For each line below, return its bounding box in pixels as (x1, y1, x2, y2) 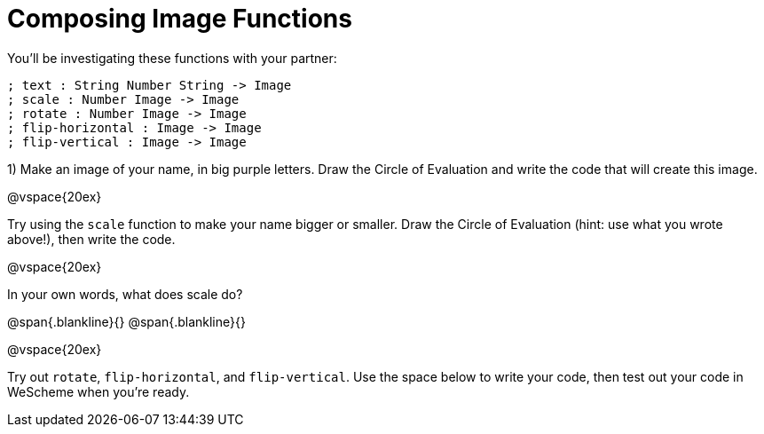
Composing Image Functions (7, 4, 352, 34)
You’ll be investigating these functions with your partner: (7, 50, 337, 66)
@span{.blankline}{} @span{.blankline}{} (7, 313, 246, 329)
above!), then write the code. (7, 231, 176, 247)
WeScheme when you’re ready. (7, 383, 190, 399)
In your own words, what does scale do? (7, 286, 243, 302)
